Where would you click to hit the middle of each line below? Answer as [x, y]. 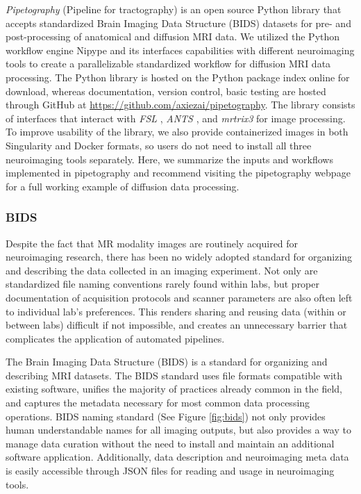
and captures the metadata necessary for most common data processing [158, 403]
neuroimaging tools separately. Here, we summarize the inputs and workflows [169, 159]
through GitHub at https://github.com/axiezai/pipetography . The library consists [180, 105]
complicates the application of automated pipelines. [115, 338]
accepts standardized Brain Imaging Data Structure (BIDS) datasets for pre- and [178, 23]
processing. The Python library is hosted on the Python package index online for [178, 77]
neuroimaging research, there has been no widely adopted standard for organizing [179, 257]
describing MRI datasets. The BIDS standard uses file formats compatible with [174, 375]
